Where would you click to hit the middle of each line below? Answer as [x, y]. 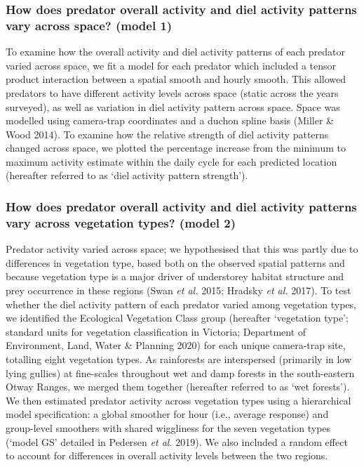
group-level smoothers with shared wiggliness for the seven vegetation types [168, 427]
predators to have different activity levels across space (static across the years [172, 92]
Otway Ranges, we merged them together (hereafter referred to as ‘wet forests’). [178, 387]
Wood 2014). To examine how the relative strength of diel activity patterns [167, 134]
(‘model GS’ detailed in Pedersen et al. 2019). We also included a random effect [177, 441]
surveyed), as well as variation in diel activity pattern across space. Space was [173, 106]
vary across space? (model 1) [89, 25]
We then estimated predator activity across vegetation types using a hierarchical [178, 400]
